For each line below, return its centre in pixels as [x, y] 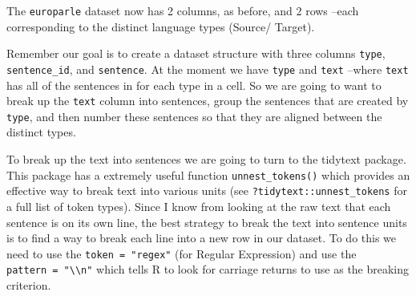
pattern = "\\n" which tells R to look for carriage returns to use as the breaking [208, 269]
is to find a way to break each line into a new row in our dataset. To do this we [202, 238]
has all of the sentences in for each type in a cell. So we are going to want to [194, 85]
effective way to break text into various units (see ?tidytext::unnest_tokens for [207, 191]
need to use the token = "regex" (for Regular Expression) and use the [182, 253]
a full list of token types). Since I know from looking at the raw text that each [199, 206]
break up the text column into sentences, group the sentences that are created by [208, 101]
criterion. [29, 285]
